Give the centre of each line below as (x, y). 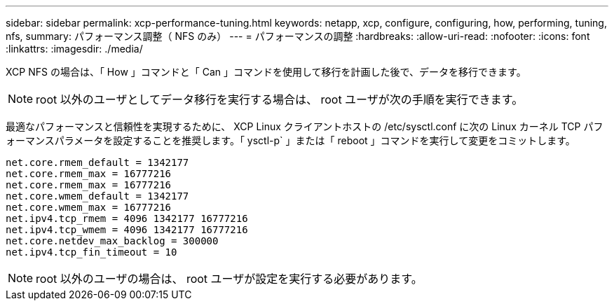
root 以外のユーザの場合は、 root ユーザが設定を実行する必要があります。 (229, 279)
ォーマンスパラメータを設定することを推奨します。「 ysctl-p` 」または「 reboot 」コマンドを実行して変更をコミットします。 (291, 140)
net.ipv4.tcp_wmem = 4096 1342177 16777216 (127, 230)
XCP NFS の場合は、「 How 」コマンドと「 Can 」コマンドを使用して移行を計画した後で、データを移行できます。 (266, 72)
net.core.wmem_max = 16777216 (89, 207)
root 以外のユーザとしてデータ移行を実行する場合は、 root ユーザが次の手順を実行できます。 (280, 99)
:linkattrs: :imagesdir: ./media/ (74, 49)
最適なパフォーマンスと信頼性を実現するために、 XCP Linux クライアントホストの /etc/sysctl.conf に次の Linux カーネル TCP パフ (305, 126)
